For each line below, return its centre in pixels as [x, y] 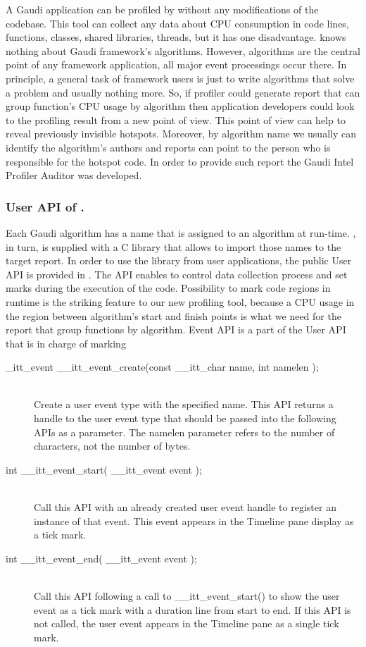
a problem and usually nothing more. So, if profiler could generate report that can [183, 92]
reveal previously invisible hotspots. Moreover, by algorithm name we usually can [181, 134]
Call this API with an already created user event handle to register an [185, 507]
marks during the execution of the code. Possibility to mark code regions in [168, 288]
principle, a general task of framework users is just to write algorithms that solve [180, 78]
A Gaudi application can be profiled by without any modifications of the [162, 9]
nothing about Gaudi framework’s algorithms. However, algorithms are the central [183, 50]
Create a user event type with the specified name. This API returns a [184, 404]
